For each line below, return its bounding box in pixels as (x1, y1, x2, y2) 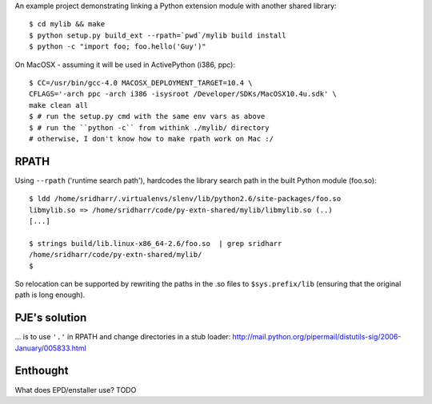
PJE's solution (14, 311, 87, 325)
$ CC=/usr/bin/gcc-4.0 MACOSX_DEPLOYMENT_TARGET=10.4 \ (29, 78, 253, 87)
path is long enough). (14, 290, 86, 299)
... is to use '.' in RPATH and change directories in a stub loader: (14, 332, 231, 342)
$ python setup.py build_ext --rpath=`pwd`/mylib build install (29, 30, 287, 40)
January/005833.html (14, 343, 87, 353)
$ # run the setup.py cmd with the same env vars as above (29, 112, 266, 121)
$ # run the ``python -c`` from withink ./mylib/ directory (29, 123, 270, 132)
